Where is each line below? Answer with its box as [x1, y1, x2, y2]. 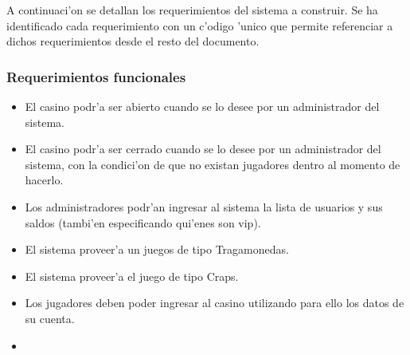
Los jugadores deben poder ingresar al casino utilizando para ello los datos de [25, 294, 404, 311]
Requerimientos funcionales [6, 66, 186, 86]
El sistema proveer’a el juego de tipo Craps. [25, 267, 239, 284]
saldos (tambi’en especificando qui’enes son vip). [25, 214, 261, 231]
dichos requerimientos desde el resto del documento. [6, 33, 260, 49]
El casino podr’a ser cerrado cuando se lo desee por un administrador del [25, 140, 381, 157]
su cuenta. [25, 310, 75, 326]
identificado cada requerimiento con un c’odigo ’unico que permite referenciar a [6, 17, 393, 34]
